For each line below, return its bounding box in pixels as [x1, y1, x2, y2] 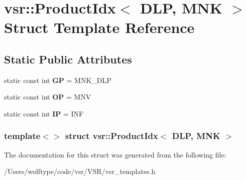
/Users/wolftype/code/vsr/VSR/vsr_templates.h [4, 166, 156, 176]
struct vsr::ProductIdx [65, 129, 158, 142]
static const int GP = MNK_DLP [4, 74, 111, 85]
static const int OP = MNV [4, 91, 91, 102]
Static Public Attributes [4, 51, 132, 66]
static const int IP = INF [4, 108, 84, 118]
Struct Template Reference [4, 17, 195, 37]
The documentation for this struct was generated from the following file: [4, 149, 226, 159]
